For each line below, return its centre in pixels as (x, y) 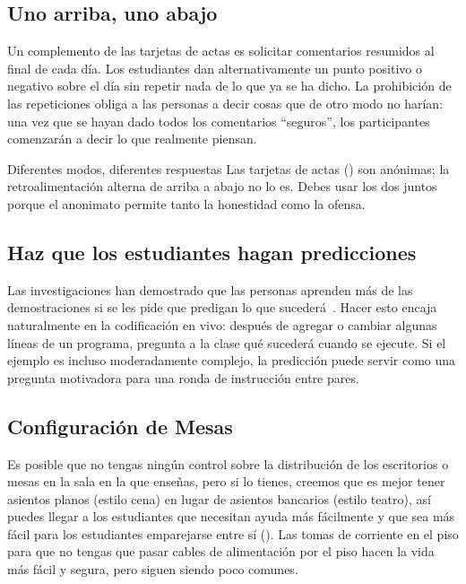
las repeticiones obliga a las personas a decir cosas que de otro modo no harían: (225, 103)
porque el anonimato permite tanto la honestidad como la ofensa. (186, 203)
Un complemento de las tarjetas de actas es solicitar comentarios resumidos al (221, 51)
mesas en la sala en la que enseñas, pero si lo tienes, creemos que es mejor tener (226, 481)
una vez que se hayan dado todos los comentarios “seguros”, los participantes (219, 121)
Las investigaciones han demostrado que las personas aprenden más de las (210, 289)
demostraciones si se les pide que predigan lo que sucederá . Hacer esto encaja (222, 307)
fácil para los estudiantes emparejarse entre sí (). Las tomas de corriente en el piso (233, 533)
